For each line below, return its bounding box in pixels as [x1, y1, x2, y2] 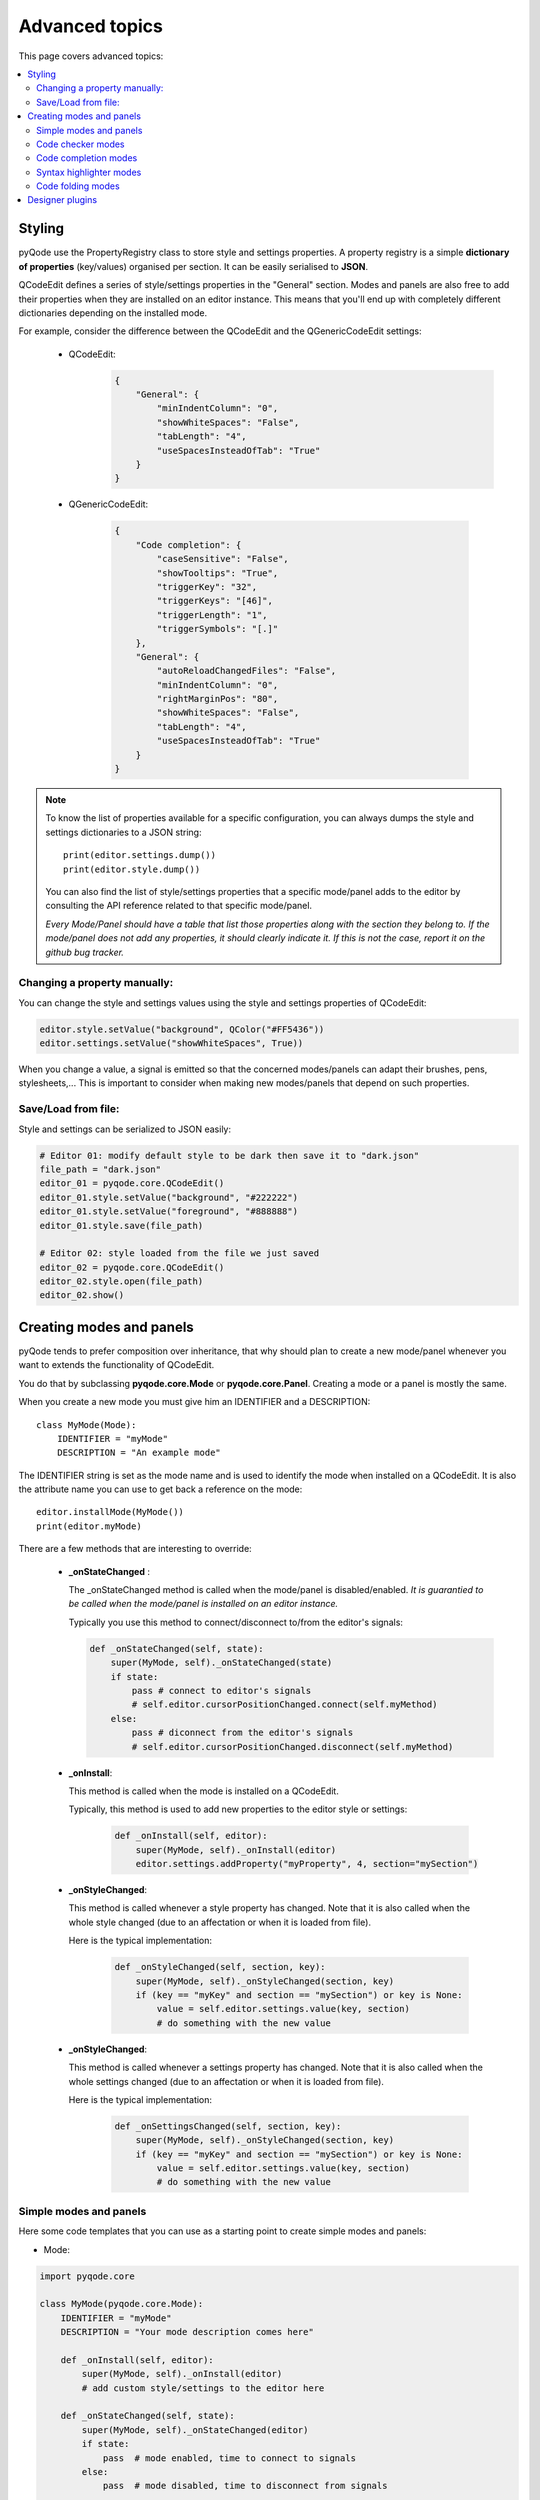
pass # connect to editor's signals [131, 1685, 312, 1696]
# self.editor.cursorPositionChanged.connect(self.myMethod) [131, 1699, 438, 1710]
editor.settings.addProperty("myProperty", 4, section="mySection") [135, 1858, 479, 1870]
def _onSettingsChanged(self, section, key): [114, 2120, 342, 2132]
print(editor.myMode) [36, 1520, 142, 1532]
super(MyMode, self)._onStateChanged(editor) [81, 2424, 309, 2435]
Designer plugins [27, 194, 98, 206]
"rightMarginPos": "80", [156, 693, 279, 705]
